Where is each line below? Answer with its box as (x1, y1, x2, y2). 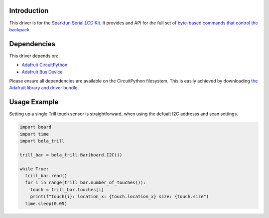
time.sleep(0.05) (25, 201, 67, 206)
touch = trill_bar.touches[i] (30, 187, 104, 192)
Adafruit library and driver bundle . (9, 85, 79, 91)
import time (19, 131, 49, 137)
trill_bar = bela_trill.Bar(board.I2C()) (19, 152, 123, 157)
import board (19, 124, 52, 130)
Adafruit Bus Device (21, 69, 63, 74)
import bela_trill (19, 138, 65, 144)
